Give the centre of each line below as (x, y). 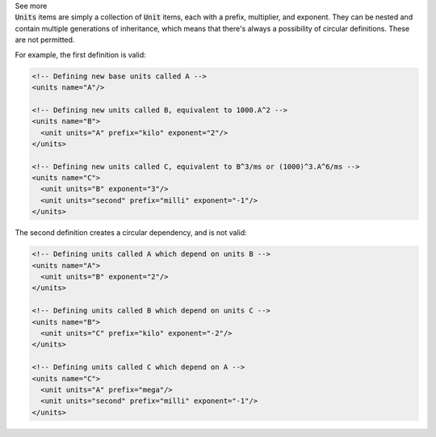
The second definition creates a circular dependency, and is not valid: (131, 233)
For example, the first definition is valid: (81, 55)
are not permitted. (45, 40)
